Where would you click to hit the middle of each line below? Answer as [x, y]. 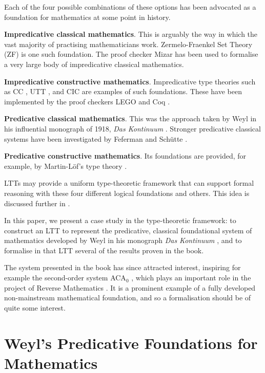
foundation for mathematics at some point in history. [87, 17]
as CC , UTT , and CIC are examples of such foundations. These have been [123, 91]
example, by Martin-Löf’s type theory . [66, 166]
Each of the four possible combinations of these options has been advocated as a [130, 7]
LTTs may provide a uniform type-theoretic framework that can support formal [129, 183]
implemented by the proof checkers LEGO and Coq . [87, 101]
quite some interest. [35, 307]
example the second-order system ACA [65, 278]
